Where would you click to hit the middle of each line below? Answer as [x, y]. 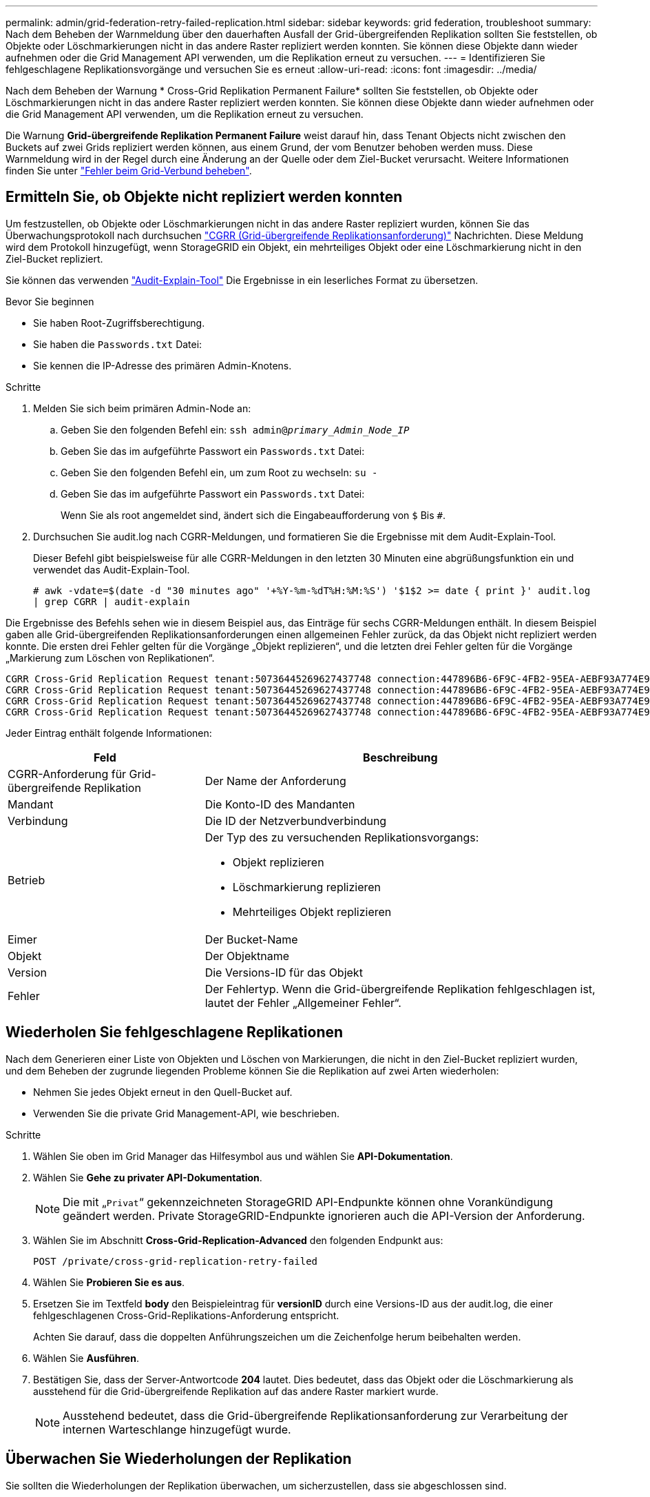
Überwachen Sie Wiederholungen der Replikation [179, 1459]
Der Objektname [247, 956]
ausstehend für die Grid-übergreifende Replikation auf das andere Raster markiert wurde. [236, 1391]
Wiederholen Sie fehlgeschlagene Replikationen [175, 1032]
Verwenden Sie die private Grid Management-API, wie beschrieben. [186, 1113]
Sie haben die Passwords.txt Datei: [118, 344]
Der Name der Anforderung [275, 781]
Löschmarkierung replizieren [307, 887]
